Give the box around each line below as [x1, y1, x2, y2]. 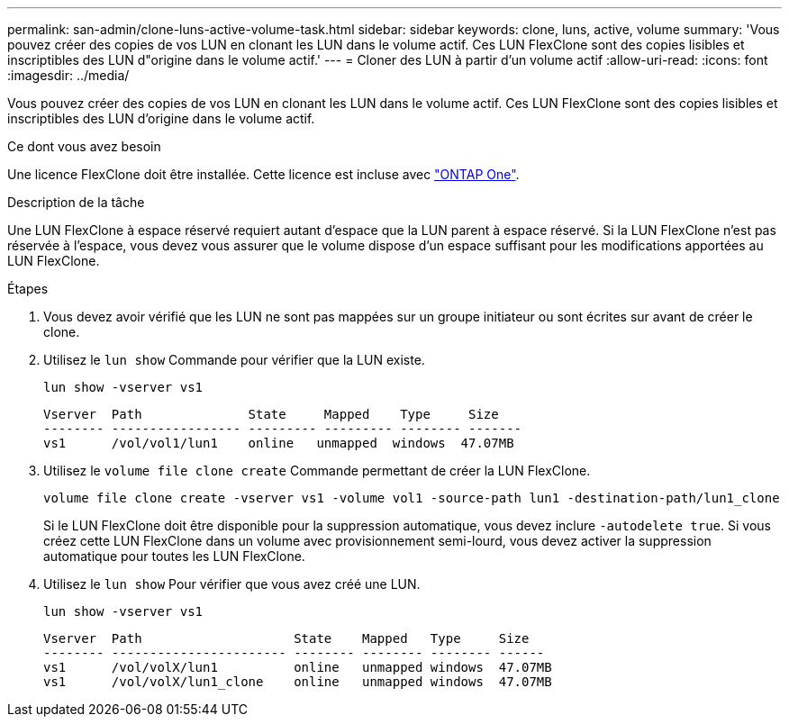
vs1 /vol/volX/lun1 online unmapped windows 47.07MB [43, 660, 552, 674]
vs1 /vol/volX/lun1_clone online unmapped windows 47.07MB [43, 674, 552, 689]
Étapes [7, 281, 49, 296]
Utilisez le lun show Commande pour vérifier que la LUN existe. [43, 352, 425, 367]
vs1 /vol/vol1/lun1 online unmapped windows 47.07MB [43, 436, 514, 450]
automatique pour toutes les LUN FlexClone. [43, 548, 305, 564]
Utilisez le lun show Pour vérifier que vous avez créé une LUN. [43, 576, 421, 592]
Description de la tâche [7, 195, 145, 210]
